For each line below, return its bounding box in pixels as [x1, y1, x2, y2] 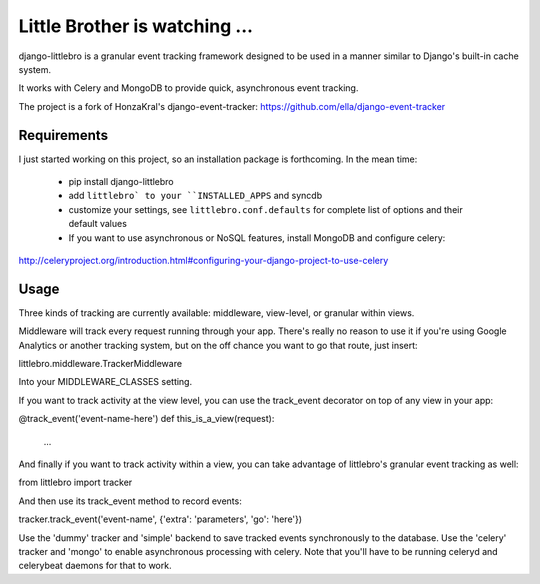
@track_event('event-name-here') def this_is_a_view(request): [18, 413, 275, 425]
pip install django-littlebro [68, 176, 174, 188]
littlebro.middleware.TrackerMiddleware [18, 358, 183, 370]
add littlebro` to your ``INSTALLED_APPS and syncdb [68, 190, 323, 202]
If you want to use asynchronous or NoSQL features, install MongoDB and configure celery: [68, 231, 446, 244]
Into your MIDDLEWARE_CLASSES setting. [18, 376, 193, 388]
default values [68, 218, 127, 230]
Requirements [18, 126, 109, 144]
